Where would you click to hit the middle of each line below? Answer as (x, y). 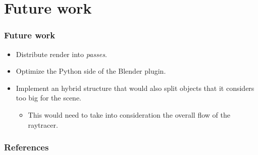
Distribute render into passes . (61, 54)
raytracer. (43, 124)
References (27, 147)
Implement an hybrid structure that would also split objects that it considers (135, 88)
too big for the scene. (49, 98)
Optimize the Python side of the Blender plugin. (91, 71)
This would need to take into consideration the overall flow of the (129, 114)
